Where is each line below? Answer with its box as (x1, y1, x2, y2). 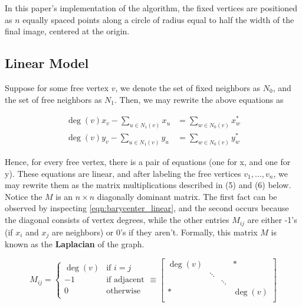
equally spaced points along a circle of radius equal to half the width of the (22, 13, 294, 25)
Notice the (5, 190, 42, 202)
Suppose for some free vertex (5, 81, 109, 93)
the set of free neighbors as (5, 93, 102, 105)
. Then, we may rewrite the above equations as (114, 93, 284, 105)
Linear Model (5, 54, 89, 72)
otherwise (106, 286, 140, 295)
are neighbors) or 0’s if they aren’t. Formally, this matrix (51, 225, 258, 238)
